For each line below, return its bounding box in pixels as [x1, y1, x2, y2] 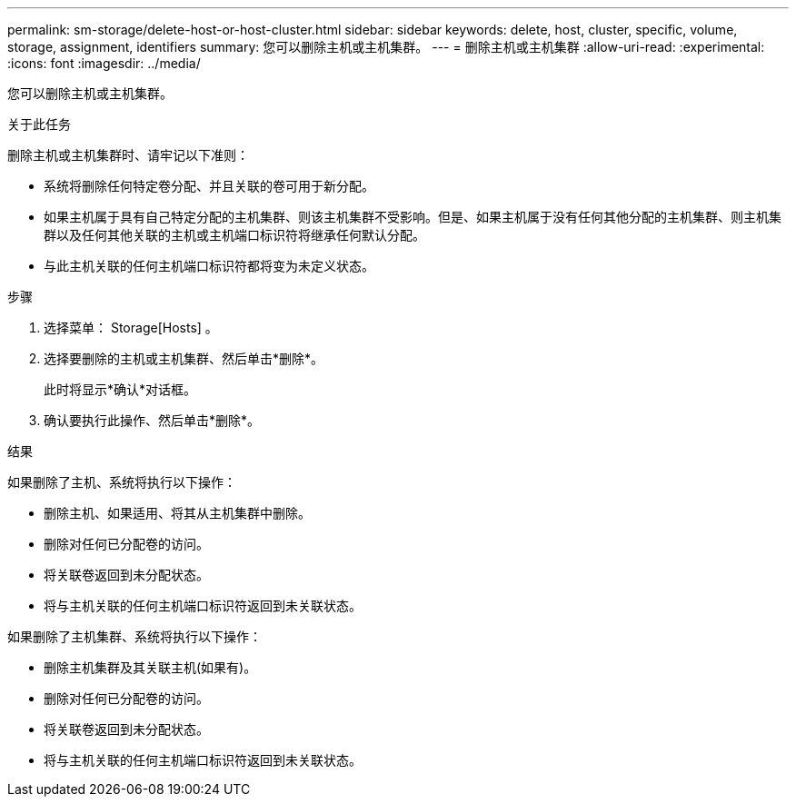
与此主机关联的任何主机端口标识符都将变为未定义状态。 [44, 258, 374, 273]
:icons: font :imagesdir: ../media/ [7, 55, 201, 71]
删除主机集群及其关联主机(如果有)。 [44, 660, 257, 675]
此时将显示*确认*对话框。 [44, 382, 197, 397]
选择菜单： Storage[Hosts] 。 [44, 320, 218, 335]
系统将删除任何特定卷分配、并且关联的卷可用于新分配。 [44, 178, 374, 194]
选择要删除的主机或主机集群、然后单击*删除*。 [44, 351, 324, 366]
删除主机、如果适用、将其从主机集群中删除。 [44, 505, 311, 521]
